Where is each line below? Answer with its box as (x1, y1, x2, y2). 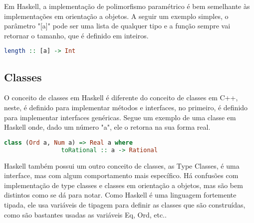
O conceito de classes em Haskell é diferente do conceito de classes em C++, (4, 92, 238, 103)
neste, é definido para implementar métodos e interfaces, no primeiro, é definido (4, 102, 248, 113)
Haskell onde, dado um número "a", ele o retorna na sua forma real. (4, 122, 211, 132)
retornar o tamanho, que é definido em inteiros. (4, 30, 149, 40)
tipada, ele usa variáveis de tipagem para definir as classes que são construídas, (4, 199, 246, 210)
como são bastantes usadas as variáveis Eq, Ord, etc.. (4, 209, 167, 220)
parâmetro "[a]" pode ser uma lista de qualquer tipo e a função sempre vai (4, 20, 231, 31)
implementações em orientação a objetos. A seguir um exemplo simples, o (4, 10, 229, 21)
